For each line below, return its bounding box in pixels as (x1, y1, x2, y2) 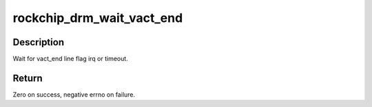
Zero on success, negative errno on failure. (12, 90, 136, 99)
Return (12, 72, 43, 84)
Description (12, 36, 65, 48)
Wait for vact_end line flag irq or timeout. (12, 55, 129, 63)
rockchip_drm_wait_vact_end (12, 10, 183, 25)
